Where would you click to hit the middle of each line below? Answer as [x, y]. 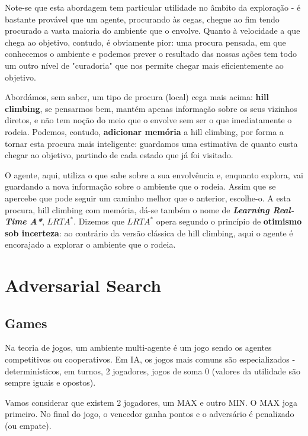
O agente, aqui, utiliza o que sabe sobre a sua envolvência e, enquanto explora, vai [154, 174]
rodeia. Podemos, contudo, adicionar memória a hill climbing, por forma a [144, 131]
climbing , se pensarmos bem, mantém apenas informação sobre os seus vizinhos [151, 108]
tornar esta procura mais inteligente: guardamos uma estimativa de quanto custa [151, 143]
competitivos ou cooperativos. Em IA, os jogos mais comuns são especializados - [150, 359]
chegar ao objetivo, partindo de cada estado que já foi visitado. [119, 155]
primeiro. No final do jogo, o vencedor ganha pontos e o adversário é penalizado [150, 414]
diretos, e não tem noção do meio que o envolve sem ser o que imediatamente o [148, 120]
